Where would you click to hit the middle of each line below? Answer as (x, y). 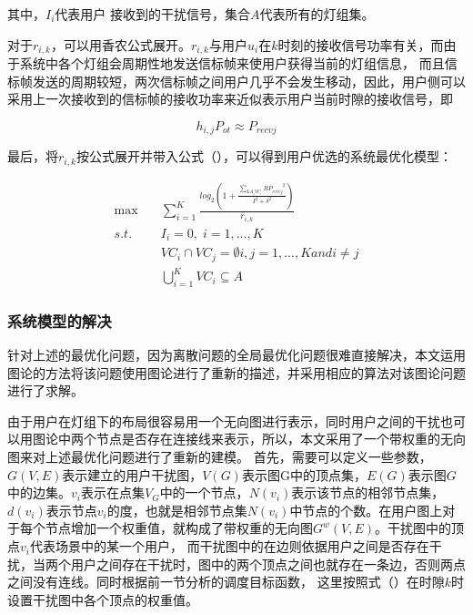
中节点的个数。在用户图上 (366, 510)
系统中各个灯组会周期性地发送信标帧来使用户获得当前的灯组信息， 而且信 (238, 63)
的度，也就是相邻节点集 (177, 510)
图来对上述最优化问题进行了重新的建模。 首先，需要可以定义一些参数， (220, 457)
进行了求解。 (45, 390)
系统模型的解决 (60, 320)
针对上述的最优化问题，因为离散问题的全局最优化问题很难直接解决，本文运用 (236, 355)
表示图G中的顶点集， (304, 474)
